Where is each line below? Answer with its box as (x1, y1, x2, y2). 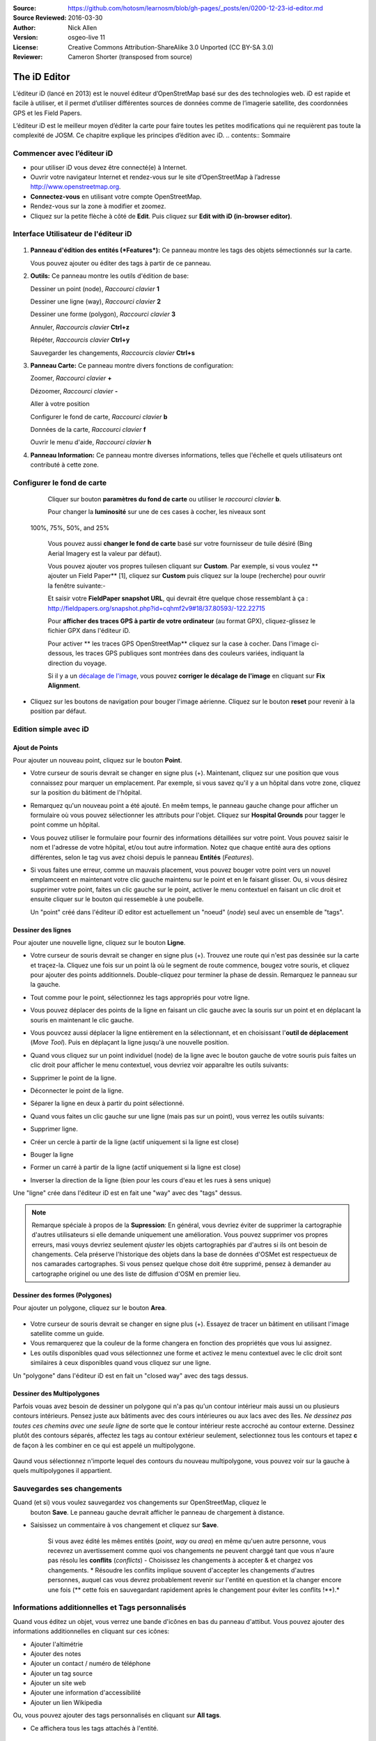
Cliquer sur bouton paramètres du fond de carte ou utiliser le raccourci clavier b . (47, 495, 281, 503)
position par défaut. (30, 707, 87, 715)
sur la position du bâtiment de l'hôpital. (30, 788, 142, 797)
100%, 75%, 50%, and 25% (30, 523, 109, 532)
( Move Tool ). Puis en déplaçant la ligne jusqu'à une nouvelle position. (30, 1038, 229, 1047)
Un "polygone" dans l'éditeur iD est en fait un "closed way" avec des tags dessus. (13, 1371, 249, 1380)
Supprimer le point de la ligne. (30, 1073, 117, 1082)
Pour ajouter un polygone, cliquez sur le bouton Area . (13, 1304, 167, 1312)
